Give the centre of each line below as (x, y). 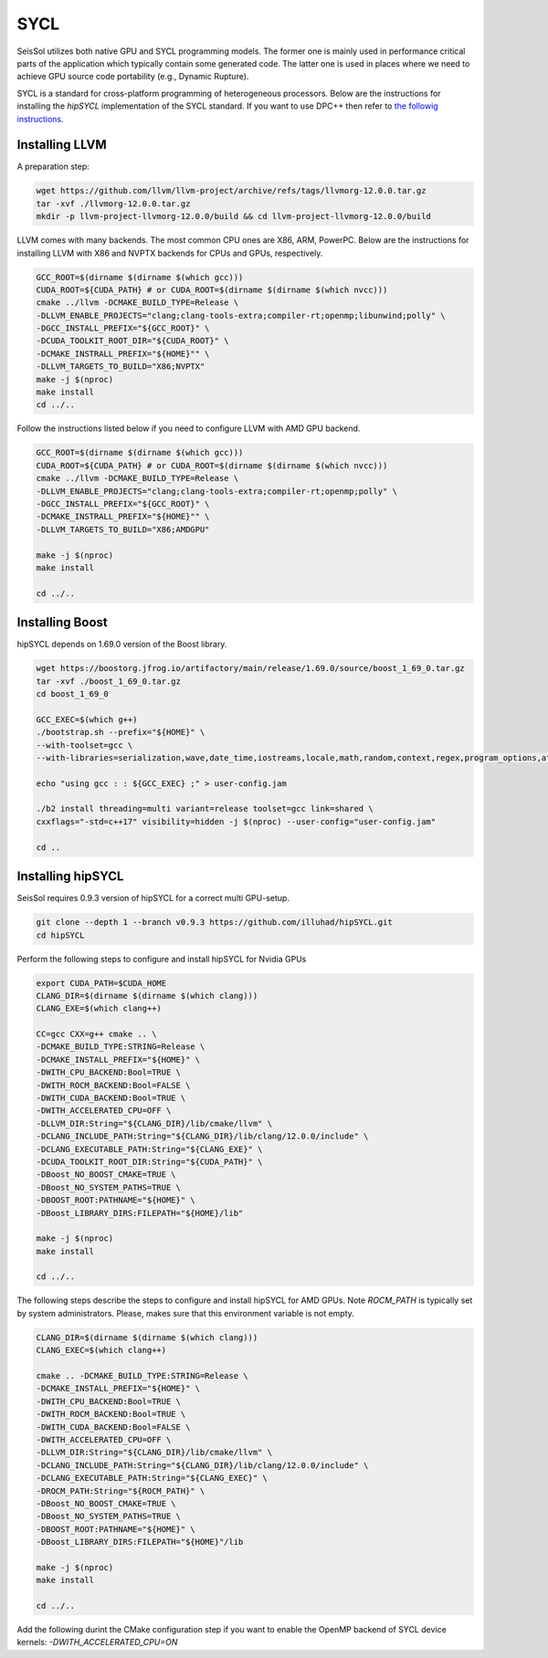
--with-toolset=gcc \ (84, 745)
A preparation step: (53, 167)
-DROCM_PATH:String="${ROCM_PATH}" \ (121, 1491)
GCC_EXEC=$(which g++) (87, 719)
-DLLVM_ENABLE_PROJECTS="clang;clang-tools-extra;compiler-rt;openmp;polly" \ (216, 491)
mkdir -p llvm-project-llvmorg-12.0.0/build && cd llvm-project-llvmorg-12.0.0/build (233, 216)
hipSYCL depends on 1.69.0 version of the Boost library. (122, 645)
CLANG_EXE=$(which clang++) (99, 1008)
